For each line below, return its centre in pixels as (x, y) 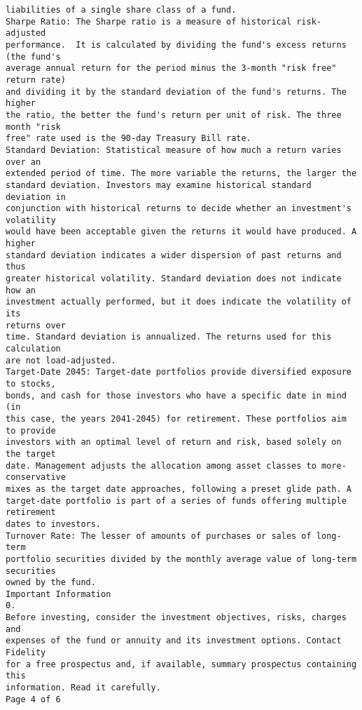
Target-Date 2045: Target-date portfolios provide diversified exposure (179, 372)
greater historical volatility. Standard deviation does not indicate (174, 279)
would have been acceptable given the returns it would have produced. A (181, 232)
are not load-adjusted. (61, 360)
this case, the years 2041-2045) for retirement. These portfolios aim (176, 418)
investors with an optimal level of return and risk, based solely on (174, 442)
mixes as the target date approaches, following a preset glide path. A (179, 489)
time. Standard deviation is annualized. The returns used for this (169, 337)
